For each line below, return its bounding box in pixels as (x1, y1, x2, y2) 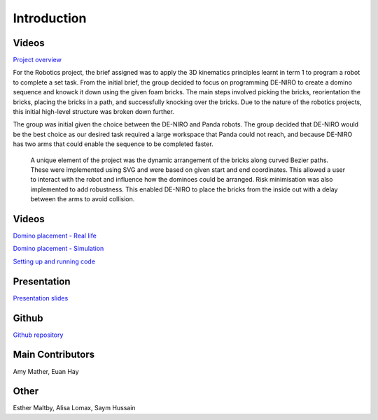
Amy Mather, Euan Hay (13, 367, 80, 375)
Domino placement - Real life (13, 231, 97, 240)
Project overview (13, 56, 62, 64)
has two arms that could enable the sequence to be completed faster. (13, 140, 213, 148)
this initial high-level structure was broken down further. (13, 108, 174, 116)
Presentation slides (13, 294, 69, 302)
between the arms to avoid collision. (30, 195, 135, 203)
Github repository (13, 331, 64, 339)
